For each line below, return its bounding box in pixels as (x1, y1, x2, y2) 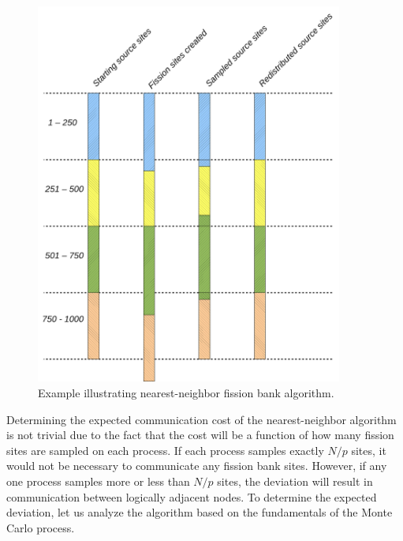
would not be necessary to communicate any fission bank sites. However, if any (6, 457, 387, 474)
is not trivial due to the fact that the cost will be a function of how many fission (6, 426, 394, 443)
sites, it (351, 441, 386, 458)
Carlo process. (6, 519, 75, 535)
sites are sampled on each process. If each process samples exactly (6, 441, 324, 458)
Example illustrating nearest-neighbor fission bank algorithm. (38, 384, 334, 400)
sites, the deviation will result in (217, 472, 373, 489)
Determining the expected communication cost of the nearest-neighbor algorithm (6, 411, 397, 427)
